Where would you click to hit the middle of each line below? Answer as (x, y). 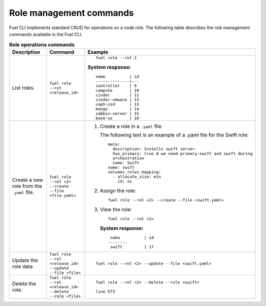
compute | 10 (117, 90)
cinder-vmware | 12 (117, 99)
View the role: (116, 209)
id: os (125, 181)
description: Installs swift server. (155, 149)
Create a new (28, 180)
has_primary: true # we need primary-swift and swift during (183, 153)
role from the (27, 186)
